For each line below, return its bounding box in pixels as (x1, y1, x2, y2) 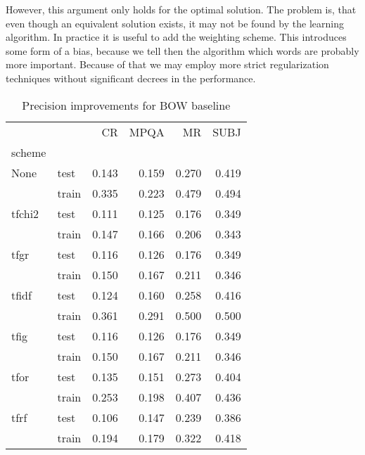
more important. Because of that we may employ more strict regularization (6, 57, 329, 72)
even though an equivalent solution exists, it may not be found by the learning (6, 15, 344, 30)
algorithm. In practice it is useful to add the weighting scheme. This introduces (6, 30, 347, 44)
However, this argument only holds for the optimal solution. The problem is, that (6, 2, 357, 16)
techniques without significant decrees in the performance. (6, 70, 256, 85)
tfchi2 (11, 205, 39, 222)
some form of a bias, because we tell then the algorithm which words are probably (6, 43, 359, 58)
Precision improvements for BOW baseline (22, 96, 231, 113)
